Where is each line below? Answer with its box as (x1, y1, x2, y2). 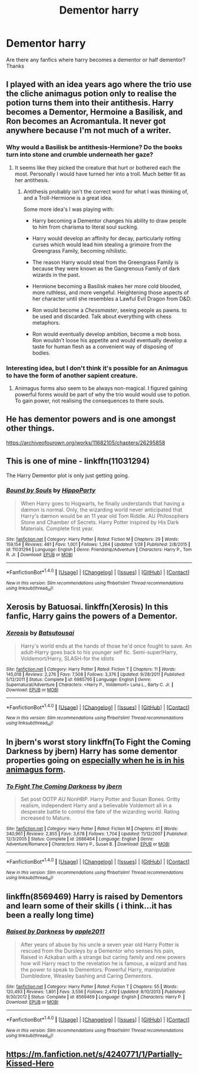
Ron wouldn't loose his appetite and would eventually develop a (32, 336, 187, 343)
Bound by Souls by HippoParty (6, 487, 96, 495)
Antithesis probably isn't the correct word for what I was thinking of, (23, 188, 189, 195)
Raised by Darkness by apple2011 (6, 927, 105, 936)
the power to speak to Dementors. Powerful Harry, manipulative (20, 966, 176, 973)
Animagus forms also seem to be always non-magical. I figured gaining (14, 384, 187, 392)
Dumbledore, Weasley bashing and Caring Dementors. (20, 972, 153, 979)
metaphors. (32, 319, 61, 326)
